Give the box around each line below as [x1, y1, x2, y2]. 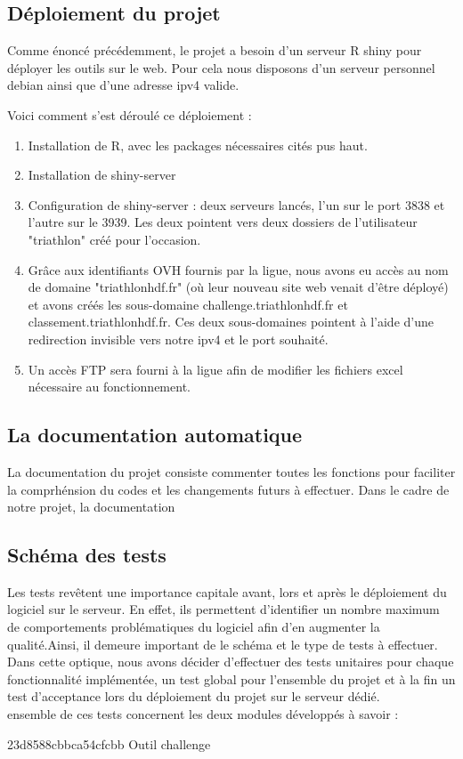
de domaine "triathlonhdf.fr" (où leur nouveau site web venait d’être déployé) [28, 278, 449, 296]
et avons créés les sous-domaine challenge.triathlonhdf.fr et [28, 295, 348, 313]
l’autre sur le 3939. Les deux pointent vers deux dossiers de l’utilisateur [28, 213, 418, 231]
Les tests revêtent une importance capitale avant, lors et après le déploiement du [7, 582, 447, 601]
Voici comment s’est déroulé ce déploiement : [7, 105, 252, 124]
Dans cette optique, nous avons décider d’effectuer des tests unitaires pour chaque [7, 652, 454, 671]
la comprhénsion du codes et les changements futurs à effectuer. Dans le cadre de [7, 480, 450, 498]
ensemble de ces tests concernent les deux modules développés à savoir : [7, 705, 399, 723]
